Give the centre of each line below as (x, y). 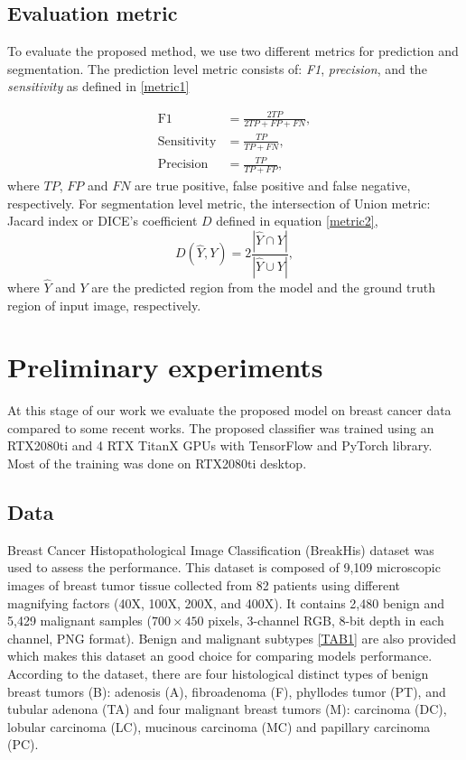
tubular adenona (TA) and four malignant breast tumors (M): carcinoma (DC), (227, 709)
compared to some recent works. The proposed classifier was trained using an (221, 427)
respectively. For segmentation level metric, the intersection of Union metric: (219, 203)
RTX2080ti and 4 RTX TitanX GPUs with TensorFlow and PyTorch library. (220, 445)
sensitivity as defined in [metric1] (98, 86)
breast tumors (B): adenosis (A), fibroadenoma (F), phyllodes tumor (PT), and (227, 691)
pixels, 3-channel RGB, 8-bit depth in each (326, 621)
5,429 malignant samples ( (79, 621)
